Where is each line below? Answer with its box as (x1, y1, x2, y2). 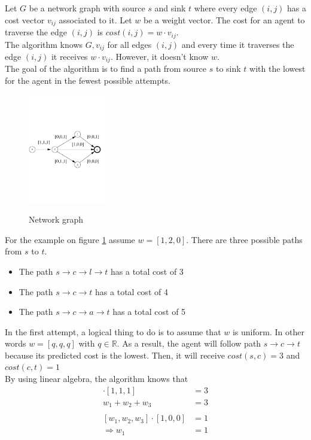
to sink (215, 62, 241, 75)
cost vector (5, 13, 45, 26)
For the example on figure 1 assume (5, 233, 135, 245)
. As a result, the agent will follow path (117, 337, 261, 350)
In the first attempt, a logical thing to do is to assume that (5, 325, 221, 338)
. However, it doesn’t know (110, 50, 209, 62)
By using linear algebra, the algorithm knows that (5, 372, 188, 385)
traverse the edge (5, 26, 67, 38)
